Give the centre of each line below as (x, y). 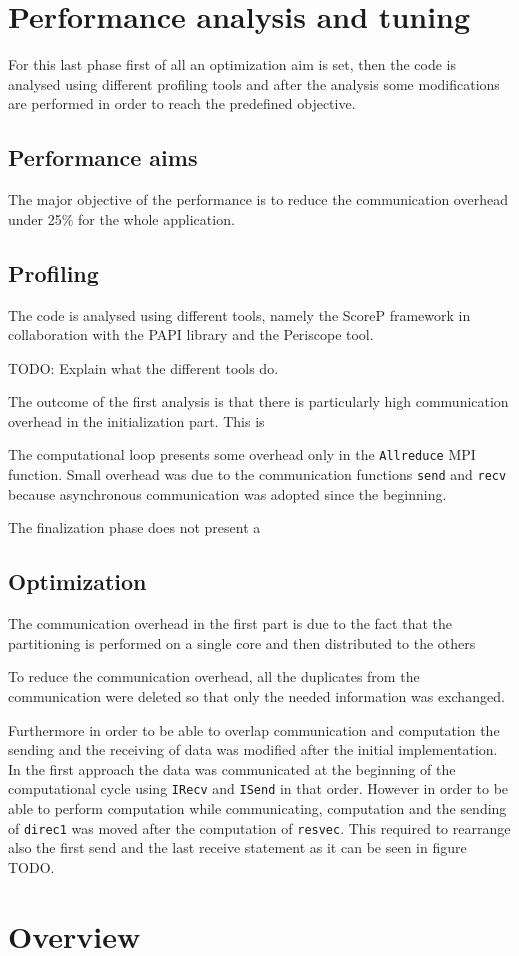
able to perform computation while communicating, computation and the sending (257, 807)
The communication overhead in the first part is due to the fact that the (230, 623)
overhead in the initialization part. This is (136, 420)
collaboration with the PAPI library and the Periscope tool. (191, 334)
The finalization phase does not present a (134, 527)
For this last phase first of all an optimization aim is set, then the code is (232, 64)
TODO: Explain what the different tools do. (143, 367)
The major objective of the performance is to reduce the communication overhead (258, 199)
